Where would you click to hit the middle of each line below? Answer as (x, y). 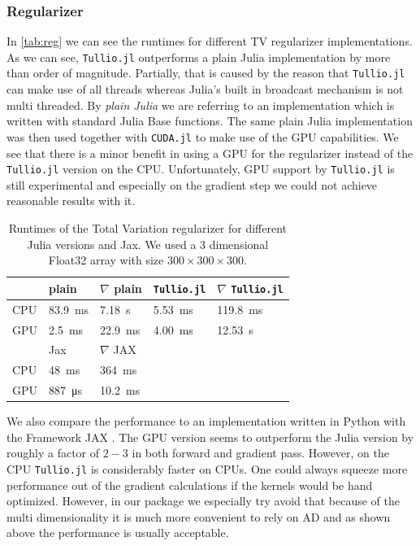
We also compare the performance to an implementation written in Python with (206, 421)
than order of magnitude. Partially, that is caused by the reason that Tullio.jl (206, 73)
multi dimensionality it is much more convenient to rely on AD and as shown (199, 516)
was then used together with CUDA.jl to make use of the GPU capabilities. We (203, 136)
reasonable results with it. (71, 201)
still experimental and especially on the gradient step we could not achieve (192, 184)
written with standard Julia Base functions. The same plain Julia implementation (210, 121)
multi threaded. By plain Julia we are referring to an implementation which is (201, 105)
